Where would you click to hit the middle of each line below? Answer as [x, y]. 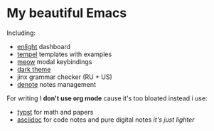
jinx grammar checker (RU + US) [65, 77]
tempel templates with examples [64, 54]
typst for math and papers [55, 112]
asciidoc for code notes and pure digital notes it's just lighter [106, 120]
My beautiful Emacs [67, 13]
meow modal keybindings [54, 61]
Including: [21, 33]
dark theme [34, 69]
